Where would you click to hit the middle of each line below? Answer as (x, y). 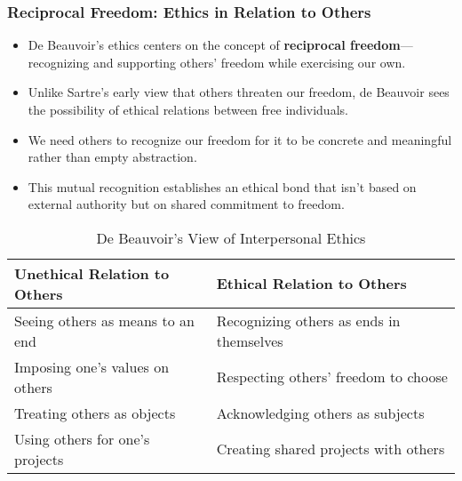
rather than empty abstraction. (112, 157)
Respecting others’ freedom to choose (332, 377)
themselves (250, 341)
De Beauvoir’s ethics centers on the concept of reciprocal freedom (214, 45)
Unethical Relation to (92, 273)
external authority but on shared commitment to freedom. (186, 204)
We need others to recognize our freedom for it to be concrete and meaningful (240, 139)
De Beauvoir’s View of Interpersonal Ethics (231, 237)
